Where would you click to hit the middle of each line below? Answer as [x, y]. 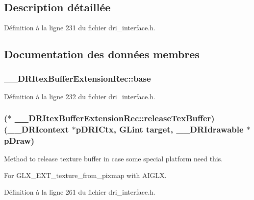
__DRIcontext [38, 129]
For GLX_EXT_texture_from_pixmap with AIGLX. [85, 175]
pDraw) [19, 141]
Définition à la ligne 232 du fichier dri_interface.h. [80, 96]
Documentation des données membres [102, 54]
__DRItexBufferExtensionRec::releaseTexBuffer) [114, 118]
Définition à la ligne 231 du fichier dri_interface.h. [80, 28]
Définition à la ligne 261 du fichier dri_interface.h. [80, 191]
